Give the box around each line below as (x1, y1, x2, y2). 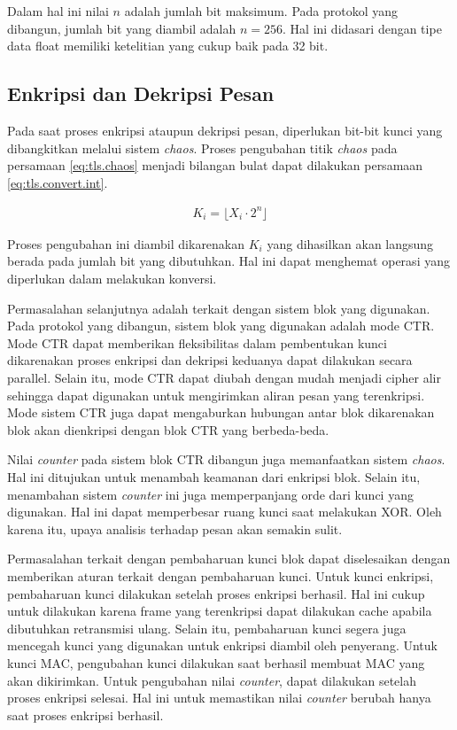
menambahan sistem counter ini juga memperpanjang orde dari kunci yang (7, 485, 414, 503)
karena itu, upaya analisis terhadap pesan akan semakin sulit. (7, 519, 343, 538)
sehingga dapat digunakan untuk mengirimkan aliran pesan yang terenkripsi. (7, 385, 425, 404)
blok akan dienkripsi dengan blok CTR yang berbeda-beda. (7, 420, 329, 439)
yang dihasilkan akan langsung (267, 234, 434, 252)
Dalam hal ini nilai (7, 2, 109, 19)
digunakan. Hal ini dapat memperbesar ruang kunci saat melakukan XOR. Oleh (7, 502, 442, 521)
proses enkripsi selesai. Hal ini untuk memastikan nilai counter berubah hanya (7, 688, 431, 707)
